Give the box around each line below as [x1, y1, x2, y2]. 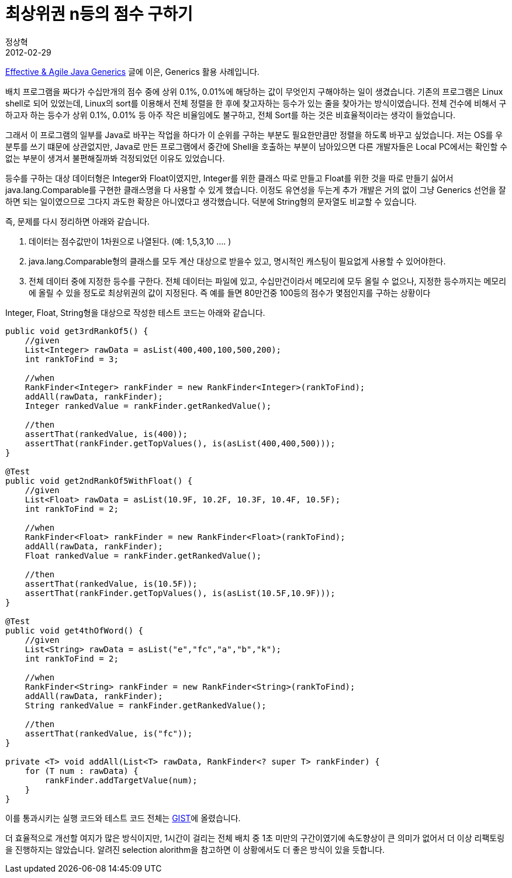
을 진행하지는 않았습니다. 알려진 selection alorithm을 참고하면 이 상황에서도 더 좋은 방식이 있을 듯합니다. [5, 844, 385, 855]
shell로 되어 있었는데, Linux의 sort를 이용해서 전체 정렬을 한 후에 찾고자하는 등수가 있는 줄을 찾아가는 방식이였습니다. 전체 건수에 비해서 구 [5, 98, 507, 108]
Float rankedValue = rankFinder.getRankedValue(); [25, 550, 262, 560]
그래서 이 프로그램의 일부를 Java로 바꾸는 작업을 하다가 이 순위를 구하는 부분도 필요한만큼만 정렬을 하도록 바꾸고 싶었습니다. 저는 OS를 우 [5, 129, 503, 140]
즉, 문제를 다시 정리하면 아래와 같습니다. [5, 216, 150, 226]
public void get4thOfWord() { [5, 625, 144, 635]
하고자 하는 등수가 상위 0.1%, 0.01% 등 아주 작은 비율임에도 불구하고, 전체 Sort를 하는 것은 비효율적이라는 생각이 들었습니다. [5, 109, 456, 120]
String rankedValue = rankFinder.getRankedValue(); [25, 700, 267, 710]
